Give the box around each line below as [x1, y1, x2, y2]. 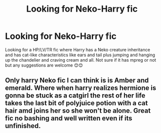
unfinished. [5, 122, 41, 130]
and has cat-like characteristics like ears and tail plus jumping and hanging [5, 52, 155, 58]
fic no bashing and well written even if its [5, 114, 133, 122]
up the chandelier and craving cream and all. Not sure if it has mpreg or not [5, 57, 156, 63]
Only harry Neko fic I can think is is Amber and [5, 76, 149, 84]
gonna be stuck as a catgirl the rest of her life [5, 91, 145, 100]
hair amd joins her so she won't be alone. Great [5, 107, 151, 115]
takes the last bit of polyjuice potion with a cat [5, 99, 148, 107]
